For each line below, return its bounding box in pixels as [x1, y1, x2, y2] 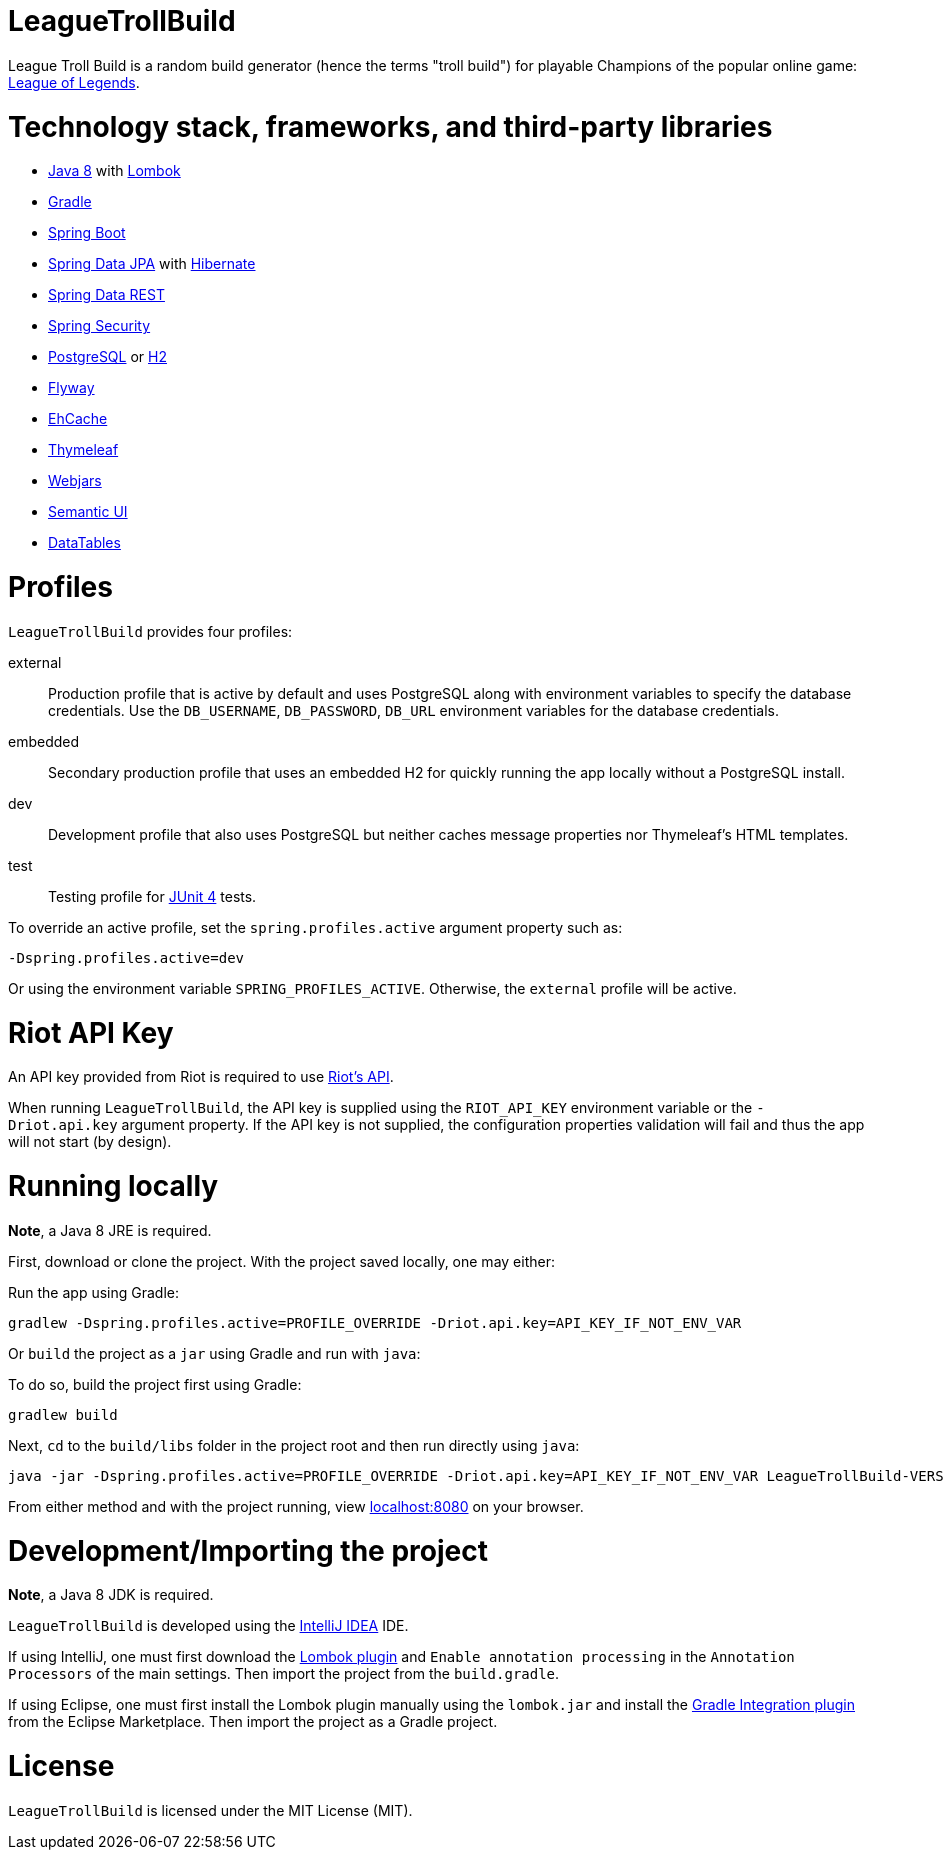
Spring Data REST [48, 286, 165, 304]
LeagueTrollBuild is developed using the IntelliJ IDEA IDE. [8, 1617, 409, 1635]
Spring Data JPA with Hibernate [48, 255, 256, 273]
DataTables [48, 534, 121, 552]
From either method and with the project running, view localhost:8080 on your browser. [8, 1497, 584, 1515]
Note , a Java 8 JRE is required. [8, 1221, 212, 1239]
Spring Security [48, 317, 151, 335]
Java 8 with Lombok [48, 162, 181, 180]
